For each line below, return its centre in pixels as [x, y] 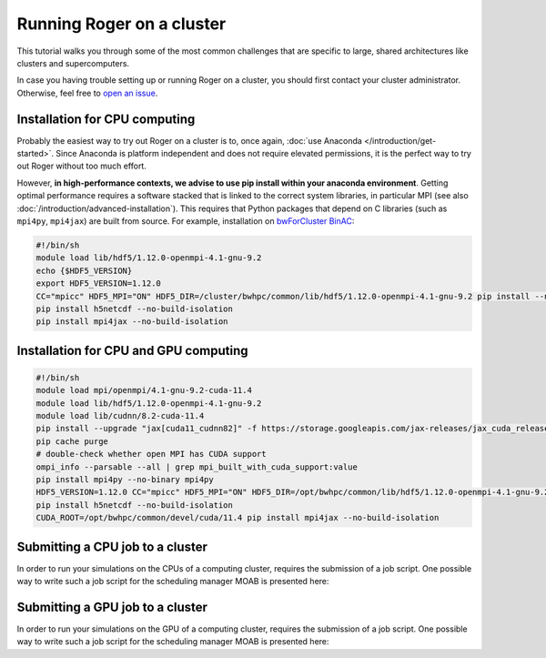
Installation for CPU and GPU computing [133, 350]
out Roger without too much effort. [82, 166]
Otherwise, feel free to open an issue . [87, 93]
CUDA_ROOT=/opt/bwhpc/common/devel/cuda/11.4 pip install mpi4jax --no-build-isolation [238, 518]
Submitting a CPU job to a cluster [112, 547]
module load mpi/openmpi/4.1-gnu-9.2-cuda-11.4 [144, 390]
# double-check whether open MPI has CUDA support [152, 454]
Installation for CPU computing [106, 119]
